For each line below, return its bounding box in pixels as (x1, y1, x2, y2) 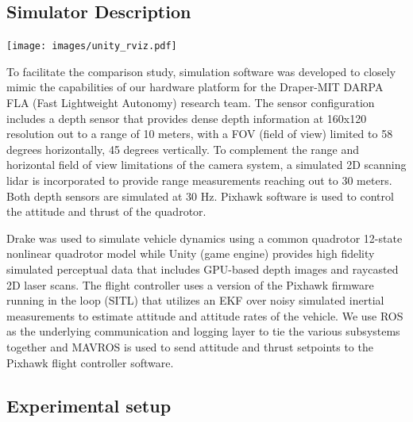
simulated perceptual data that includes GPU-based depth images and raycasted (6, 260, 399, 277)
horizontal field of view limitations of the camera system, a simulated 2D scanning (6, 156, 407, 173)
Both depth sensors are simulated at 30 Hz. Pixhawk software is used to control (6, 187, 394, 204)
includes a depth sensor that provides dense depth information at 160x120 (6, 109, 367, 126)
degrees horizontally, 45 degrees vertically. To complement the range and (6, 140, 360, 157)
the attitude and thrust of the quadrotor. (6, 203, 206, 220)
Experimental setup (6, 393, 172, 417)
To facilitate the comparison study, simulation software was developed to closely (6, 63, 396, 79)
